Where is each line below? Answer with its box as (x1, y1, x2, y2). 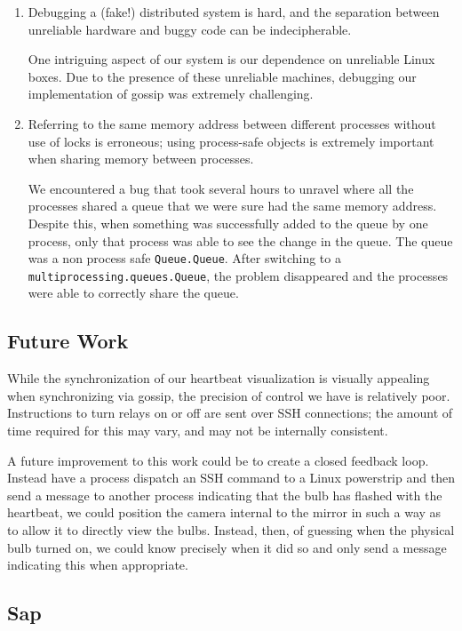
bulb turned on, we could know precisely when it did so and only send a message (7, 538, 447, 556)
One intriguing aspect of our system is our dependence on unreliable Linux (28, 50, 435, 68)
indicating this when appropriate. (7, 555, 188, 574)
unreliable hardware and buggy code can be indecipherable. (28, 20, 352, 38)
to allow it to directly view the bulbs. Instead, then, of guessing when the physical (7, 520, 455, 539)
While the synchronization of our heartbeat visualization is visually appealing (7, 369, 430, 387)
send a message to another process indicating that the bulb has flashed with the (7, 485, 442, 504)
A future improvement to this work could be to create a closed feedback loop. (7, 451, 429, 469)
